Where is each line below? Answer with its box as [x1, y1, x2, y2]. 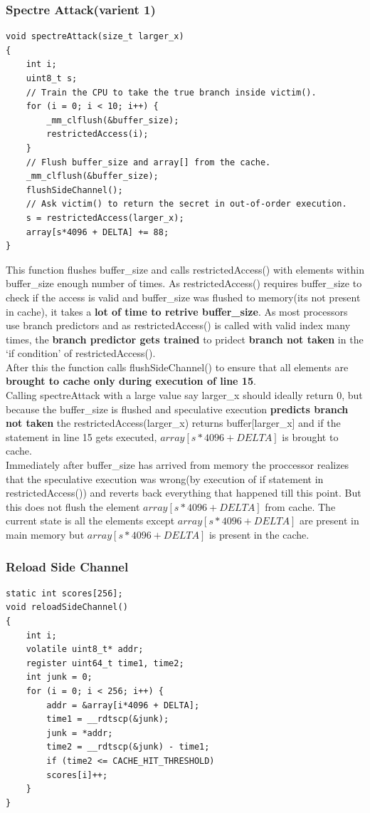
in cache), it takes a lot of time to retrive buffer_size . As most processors [6, 304, 348, 319]
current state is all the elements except [6, 513, 175, 528]
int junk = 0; [26, 672, 92, 683]
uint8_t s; [26, 73, 78, 83]
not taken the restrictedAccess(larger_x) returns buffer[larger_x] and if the [6, 415, 341, 430]
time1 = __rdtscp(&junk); [46, 714, 169, 725]
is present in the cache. [208, 527, 310, 542]
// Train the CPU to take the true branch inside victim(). [26, 87, 317, 98]
